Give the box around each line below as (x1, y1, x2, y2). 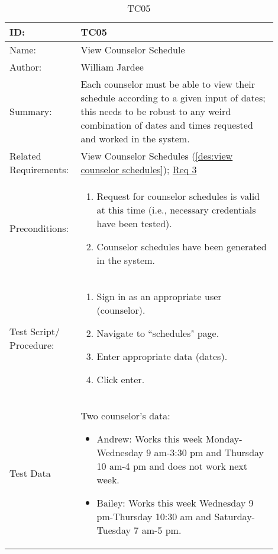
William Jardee (80, 60, 144, 74)
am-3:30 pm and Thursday (154, 445, 264, 459)
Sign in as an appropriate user (96, 289, 222, 303)
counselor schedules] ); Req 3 (80, 163, 197, 176)
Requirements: (9, 163, 69, 176)
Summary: (9, 104, 52, 118)
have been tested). (96, 216, 172, 230)
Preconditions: (9, 221, 69, 235)
